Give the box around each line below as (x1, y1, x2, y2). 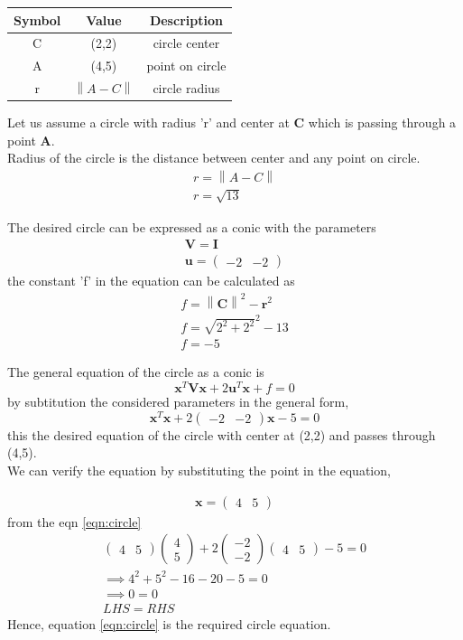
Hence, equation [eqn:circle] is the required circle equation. (7, 614, 331, 633)
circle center (153, 33, 220, 52)
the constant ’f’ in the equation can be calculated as (7, 271, 295, 290)
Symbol (14, 10, 61, 29)
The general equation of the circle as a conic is (7, 362, 264, 381)
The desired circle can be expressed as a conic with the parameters (7, 217, 376, 236)
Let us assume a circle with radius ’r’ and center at (7, 113, 290, 132)
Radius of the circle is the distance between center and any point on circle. (7, 148, 421, 167)
